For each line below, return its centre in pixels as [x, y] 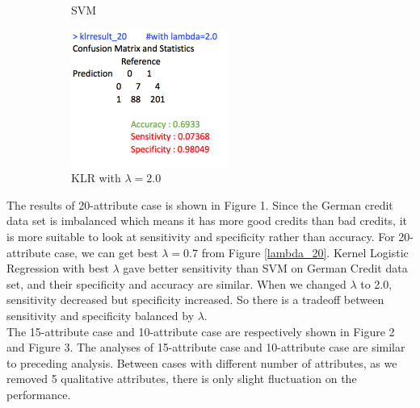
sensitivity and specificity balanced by [101, 316]
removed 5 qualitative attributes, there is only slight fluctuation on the [182, 379]
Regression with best [58, 268]
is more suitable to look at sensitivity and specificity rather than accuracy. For [201, 237]
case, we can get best [106, 252]
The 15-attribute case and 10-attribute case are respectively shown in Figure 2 [201, 331]
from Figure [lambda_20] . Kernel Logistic [305, 252]
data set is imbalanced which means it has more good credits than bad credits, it [207, 221]
